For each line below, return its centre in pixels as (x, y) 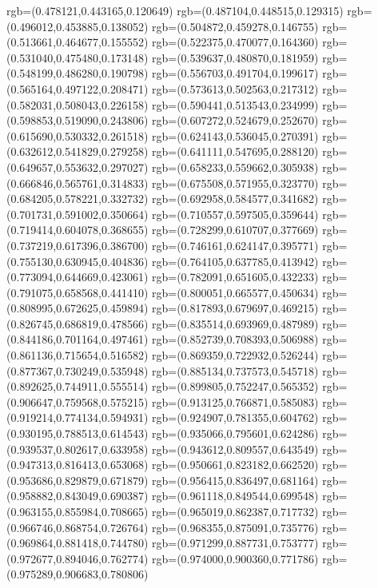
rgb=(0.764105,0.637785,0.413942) (235, 261)
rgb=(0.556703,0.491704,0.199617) (235, 73)
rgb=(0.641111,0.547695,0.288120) (235, 151)
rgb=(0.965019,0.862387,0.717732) (235, 511)
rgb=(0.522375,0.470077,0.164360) (235, 42)
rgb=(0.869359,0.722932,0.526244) (235, 355)
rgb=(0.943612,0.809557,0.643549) (235, 449)
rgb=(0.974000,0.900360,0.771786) (235, 558)
